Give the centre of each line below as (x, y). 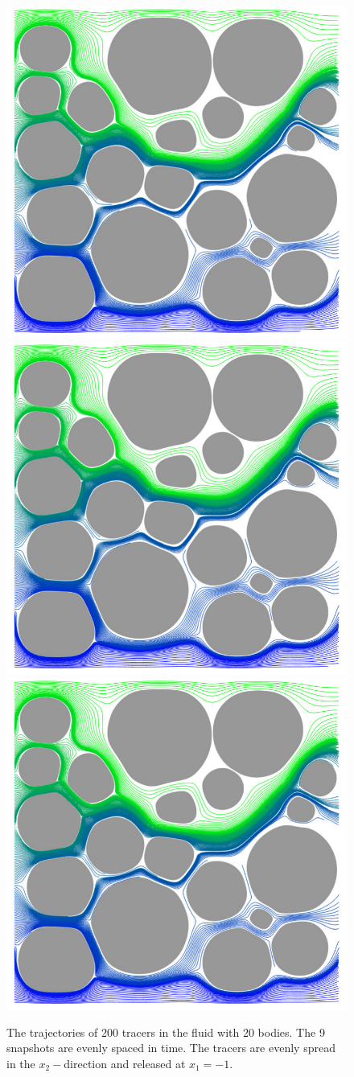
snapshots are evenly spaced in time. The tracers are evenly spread (171, 1048)
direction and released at (125, 1064)
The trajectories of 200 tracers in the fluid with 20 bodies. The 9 (166, 1032)
